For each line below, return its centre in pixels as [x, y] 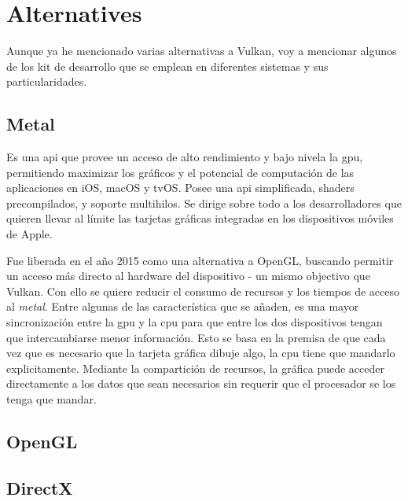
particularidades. [47, 81]
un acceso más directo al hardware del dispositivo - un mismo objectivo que [188, 276]
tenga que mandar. [51, 399]
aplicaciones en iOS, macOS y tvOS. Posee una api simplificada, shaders [180, 188]
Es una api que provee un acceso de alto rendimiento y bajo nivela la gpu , [185, 157]
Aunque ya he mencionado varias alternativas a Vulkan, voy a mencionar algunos [202, 51]
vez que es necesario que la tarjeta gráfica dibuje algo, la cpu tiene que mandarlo [201, 353]
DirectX [40, 487]
